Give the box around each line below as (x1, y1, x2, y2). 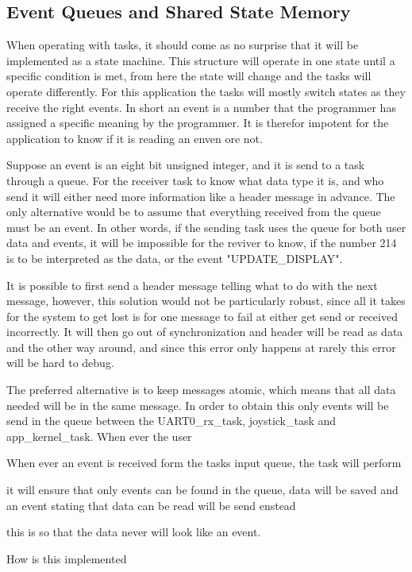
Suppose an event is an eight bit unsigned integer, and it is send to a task (6, 157, 365, 173)
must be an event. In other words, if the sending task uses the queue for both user (6, 218, 406, 235)
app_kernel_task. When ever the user (6, 427, 192, 444)
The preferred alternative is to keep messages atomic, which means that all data (6, 381, 396, 398)
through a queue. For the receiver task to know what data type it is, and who (6, 172, 384, 188)
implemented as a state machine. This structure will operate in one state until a (6, 52, 395, 68)
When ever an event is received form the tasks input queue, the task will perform (6, 454, 402, 471)
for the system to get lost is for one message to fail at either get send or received (6, 307, 398, 324)
